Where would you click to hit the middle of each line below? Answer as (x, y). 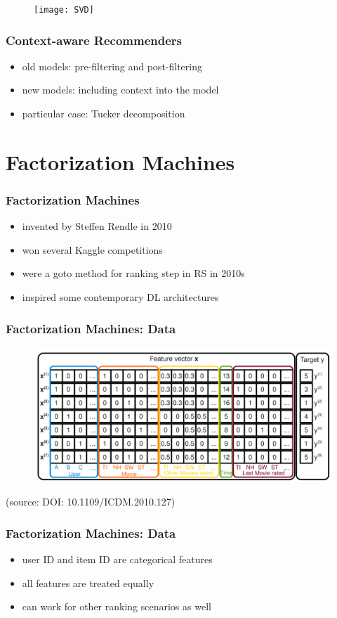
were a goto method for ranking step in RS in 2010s (133, 273)
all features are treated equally (88, 582)
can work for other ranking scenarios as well (117, 606)
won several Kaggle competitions (92, 249)
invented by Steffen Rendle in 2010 (97, 226)
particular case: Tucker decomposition (104, 114)
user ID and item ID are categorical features (117, 559)
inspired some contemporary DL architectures (120, 297)
